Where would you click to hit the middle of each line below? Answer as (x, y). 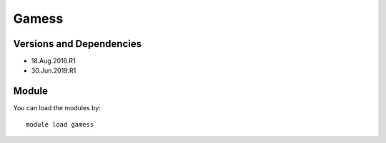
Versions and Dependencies (78, 44)
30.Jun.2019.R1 (54, 70)
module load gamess (60, 124)
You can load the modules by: (57, 108)
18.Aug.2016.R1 (53, 61)
